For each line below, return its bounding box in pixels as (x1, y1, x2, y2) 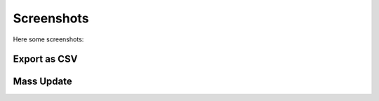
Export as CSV (13, 53, 78, 65)
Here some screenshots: (13, 35, 84, 43)
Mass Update (13, 76, 73, 88)
